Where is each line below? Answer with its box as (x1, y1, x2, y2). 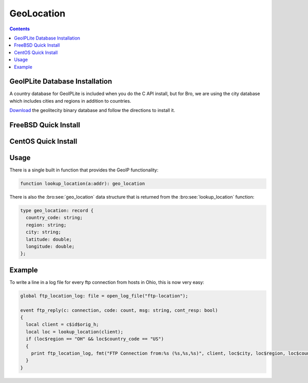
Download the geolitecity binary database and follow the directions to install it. (9, 107, 176, 113)
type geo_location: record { (20, 208, 94, 214)
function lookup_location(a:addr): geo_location (20, 181, 145, 187)
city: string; (26, 229, 62, 235)
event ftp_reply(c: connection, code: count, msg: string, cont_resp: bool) (20, 307, 218, 313)
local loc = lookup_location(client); (26, 329, 123, 335)
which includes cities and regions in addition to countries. (9, 98, 131, 104)
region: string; (26, 222, 67, 228)
